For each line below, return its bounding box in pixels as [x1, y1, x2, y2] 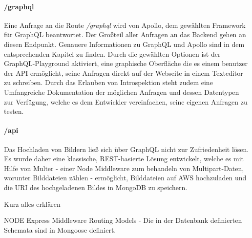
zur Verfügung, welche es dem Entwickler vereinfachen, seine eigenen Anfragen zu [4, 96, 248, 107]
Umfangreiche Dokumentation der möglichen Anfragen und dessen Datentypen [4, 87, 239, 97]
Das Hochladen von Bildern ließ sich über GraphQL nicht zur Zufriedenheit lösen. [4, 144, 249, 154]
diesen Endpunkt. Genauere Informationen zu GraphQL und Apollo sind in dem [4, 39, 245, 49]
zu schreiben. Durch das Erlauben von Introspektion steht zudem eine [4, 77, 213, 87]
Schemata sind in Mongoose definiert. [4, 224, 116, 235]
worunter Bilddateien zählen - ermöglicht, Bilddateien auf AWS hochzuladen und [4, 173, 247, 183]
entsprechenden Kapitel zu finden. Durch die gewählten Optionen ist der [4, 48, 221, 59]
